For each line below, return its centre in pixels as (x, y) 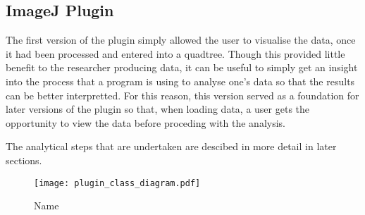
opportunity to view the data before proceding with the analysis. (146, 122)
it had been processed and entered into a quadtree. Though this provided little (175, 53)
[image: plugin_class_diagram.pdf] (117, 183)
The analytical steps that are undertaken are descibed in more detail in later (171, 146)
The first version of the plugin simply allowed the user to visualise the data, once (181, 40)
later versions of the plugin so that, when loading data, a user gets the (158, 109)
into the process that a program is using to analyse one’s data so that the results (180, 81)
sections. (24, 160)
